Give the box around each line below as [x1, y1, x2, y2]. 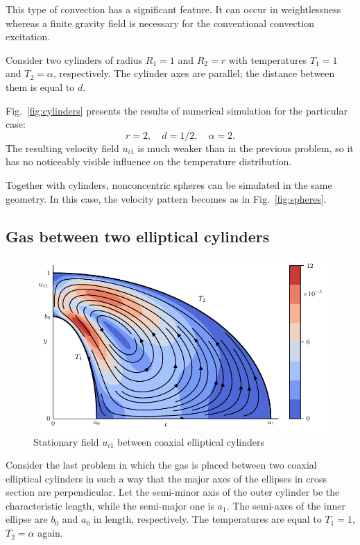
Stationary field [33, 434, 99, 448]
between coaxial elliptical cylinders [117, 434, 265, 448]
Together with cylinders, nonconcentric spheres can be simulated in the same [6, 177, 332, 192]
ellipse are [6, 512, 48, 526]
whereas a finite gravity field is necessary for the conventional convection [6, 15, 314, 30]
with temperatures [228, 52, 307, 67]
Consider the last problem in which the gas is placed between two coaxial [6, 458, 317, 472]
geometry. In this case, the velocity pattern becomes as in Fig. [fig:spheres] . [6, 191, 327, 206]
